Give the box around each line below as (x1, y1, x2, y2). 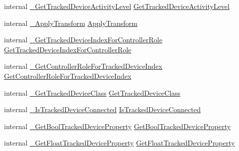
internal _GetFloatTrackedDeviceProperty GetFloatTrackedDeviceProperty (4, 138, 235, 148)
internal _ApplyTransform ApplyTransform (4, 17, 138, 28)
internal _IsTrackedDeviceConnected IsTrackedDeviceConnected (4, 104, 201, 115)
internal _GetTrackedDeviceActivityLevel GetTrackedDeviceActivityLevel (4, 1, 230, 11)
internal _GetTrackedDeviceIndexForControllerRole (4, 34, 162, 45)
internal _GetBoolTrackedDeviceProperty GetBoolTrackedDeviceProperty (4, 121, 231, 131)
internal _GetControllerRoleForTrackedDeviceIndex (4, 61, 162, 71)
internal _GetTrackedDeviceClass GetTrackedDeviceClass (4, 87, 181, 98)
